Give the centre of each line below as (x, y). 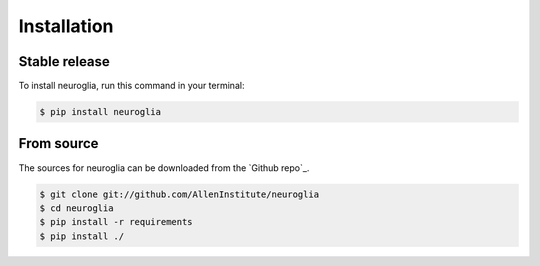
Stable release (64, 61)
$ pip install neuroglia (100, 112)
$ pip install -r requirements (116, 222)
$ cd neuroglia (76, 208)
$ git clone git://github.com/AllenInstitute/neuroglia (179, 194)
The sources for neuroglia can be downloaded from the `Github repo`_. (164, 167)
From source (58, 143)
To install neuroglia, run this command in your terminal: (131, 86)
